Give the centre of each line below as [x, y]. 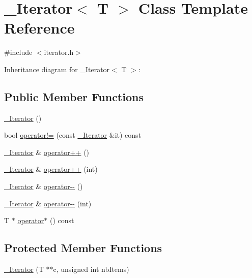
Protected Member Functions [83, 248]
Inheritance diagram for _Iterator [57, 69]
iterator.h [59, 52]
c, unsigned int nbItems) [91, 269]
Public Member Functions [74, 96]
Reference [39, 28]
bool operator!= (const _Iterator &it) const [73, 135]
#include [18, 52]
